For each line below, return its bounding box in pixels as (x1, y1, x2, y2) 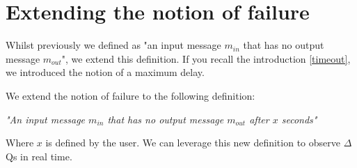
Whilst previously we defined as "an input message (6, 38, 221, 52)
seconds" (281, 112, 317, 126)
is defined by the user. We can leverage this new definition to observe (45, 135, 340, 150)
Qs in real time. (6, 148, 72, 163)
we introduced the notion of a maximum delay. (6, 65, 205, 79)
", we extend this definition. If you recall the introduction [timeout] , (61, 51, 351, 66)
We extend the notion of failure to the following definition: (6, 88, 255, 102)
